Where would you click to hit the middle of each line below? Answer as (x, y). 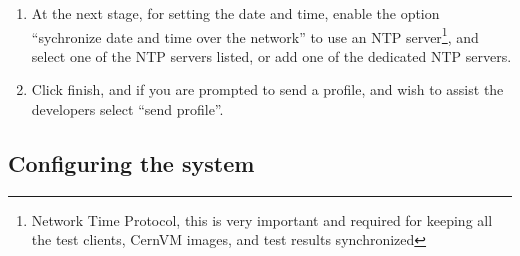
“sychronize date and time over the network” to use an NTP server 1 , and (255, 35)
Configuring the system (131, 163)
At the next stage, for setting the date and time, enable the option (235, 13)
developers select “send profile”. (127, 109)
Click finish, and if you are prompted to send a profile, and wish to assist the (267, 89)
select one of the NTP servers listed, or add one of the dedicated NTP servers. (271, 55)
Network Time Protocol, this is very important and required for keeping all (262, 219)
